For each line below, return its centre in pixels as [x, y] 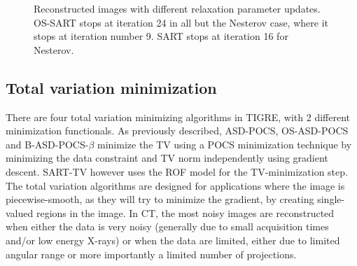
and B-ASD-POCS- [47, 144]
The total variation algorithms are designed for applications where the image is [175, 185]
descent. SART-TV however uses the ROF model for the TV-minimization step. [177, 171]
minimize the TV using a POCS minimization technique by [225, 144]
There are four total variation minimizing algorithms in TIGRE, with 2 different [178, 117]
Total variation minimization [111, 87]
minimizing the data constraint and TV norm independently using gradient [167, 158]
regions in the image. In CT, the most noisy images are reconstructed [185, 212]
